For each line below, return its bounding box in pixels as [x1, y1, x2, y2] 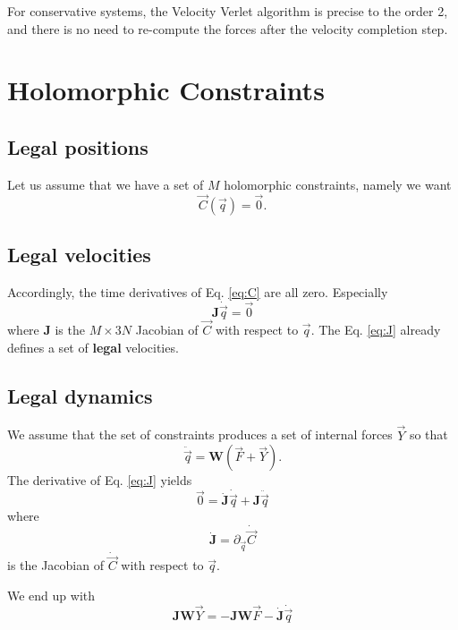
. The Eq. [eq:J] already [310, 320, 441, 339]
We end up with [7, 586, 96, 605]
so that [409, 425, 448, 444]
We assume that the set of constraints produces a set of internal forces [7, 425, 393, 444]
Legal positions [7, 132, 148, 160]
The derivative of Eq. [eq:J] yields [7, 471, 192, 490]
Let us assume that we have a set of [7, 175, 204, 193]
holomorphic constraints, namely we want [224, 175, 452, 193]
